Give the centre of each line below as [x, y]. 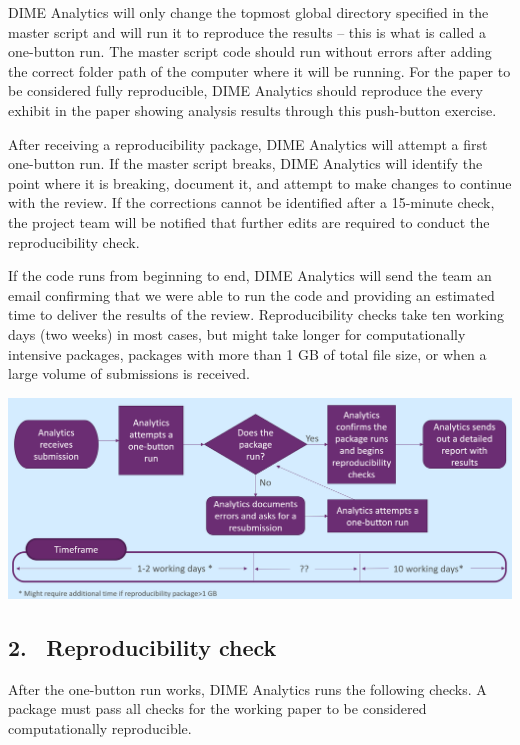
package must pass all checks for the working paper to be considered [217, 708]
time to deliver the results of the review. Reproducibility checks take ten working [256, 314]
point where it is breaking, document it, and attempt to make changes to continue [260, 182]
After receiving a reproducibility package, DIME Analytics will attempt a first [248, 143]
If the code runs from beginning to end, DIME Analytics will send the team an [250, 275]
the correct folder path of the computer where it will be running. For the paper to [259, 70]
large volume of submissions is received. [129, 373]
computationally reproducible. [100, 727]
